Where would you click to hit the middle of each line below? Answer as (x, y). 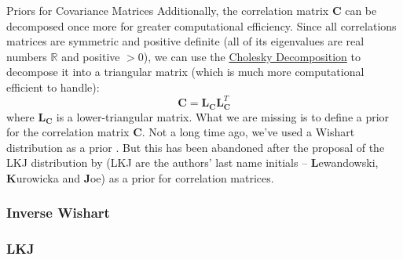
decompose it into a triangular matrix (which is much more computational (185, 72)
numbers (27, 56)
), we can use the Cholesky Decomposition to (252, 56)
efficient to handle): (53, 87)
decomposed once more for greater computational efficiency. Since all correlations (201, 25)
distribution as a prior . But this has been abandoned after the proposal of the (196, 147)
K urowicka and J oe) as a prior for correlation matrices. (140, 177)
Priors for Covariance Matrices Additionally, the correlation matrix (168, 10)
